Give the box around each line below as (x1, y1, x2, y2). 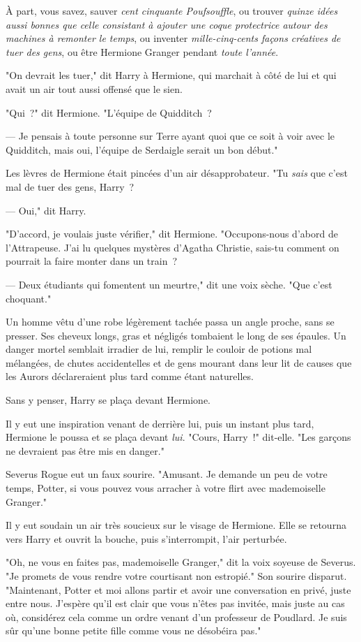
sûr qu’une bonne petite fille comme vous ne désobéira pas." (6, 623, 261, 638)
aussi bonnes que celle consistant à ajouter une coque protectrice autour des (6, 17, 328, 31)
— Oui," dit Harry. (6, 203, 86, 217)
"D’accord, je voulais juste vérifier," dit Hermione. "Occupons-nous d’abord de (6, 226, 338, 241)
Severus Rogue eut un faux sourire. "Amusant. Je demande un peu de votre (6, 467, 328, 481)
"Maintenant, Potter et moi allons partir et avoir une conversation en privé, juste (6, 582, 351, 597)
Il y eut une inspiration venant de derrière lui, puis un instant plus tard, (6, 416, 314, 430)
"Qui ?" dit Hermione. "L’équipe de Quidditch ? (6, 105, 212, 119)
